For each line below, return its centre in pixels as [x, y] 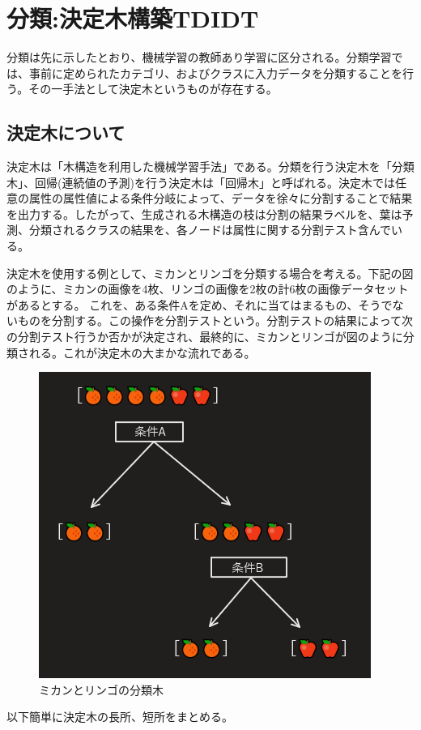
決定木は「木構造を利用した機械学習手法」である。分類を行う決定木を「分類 [210, 166]
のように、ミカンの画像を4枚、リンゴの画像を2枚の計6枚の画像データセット [208, 289]
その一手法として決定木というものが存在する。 [153, 89]
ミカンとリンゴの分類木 [101, 689]
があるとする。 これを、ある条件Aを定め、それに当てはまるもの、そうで [200, 304]
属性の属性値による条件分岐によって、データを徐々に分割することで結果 [221, 198]
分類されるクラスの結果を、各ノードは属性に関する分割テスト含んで [210, 230]
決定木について [66, 132]
